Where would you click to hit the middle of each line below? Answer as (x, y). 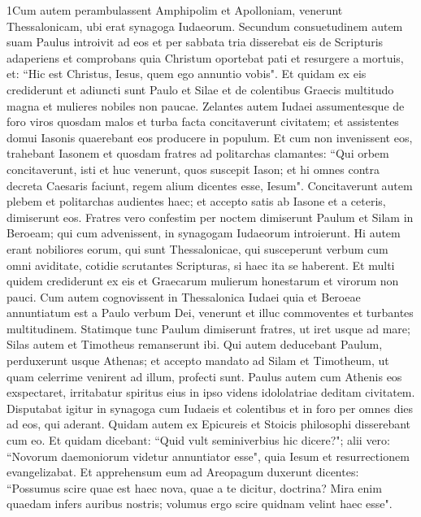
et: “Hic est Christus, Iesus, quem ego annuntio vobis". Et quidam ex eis (187, 74)
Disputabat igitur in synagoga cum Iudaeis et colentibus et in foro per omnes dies (210, 408)
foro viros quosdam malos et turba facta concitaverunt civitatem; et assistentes (203, 122)
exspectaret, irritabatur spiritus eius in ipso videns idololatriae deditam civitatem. (211, 392)
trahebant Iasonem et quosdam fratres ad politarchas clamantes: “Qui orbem (198, 153)
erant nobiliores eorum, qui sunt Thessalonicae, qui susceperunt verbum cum (197, 248)
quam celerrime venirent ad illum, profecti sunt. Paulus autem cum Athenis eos (204, 376)
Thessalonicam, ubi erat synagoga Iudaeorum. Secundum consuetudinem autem (205, 26)
